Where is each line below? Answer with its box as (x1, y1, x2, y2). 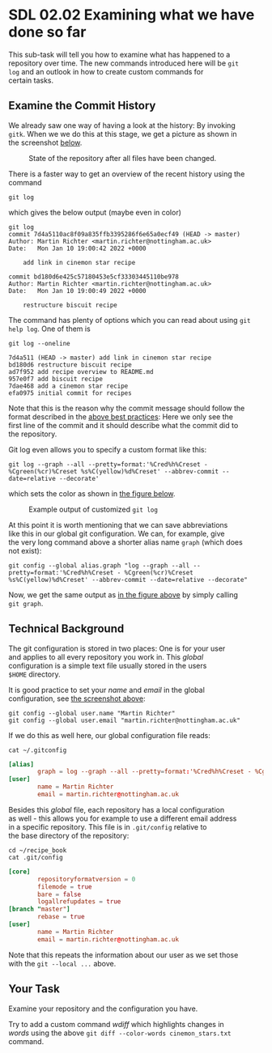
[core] (8, 868, 31, 876)
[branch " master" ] (8, 905, 70, 914)
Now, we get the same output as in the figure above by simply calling (8, 589, 239, 600)
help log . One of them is (8, 324, 91, 333)
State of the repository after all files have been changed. (28, 153, 217, 163)
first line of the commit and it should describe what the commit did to (8, 420, 239, 430)
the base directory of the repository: (8, 830, 130, 840)
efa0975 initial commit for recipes (8, 389, 132, 397)
